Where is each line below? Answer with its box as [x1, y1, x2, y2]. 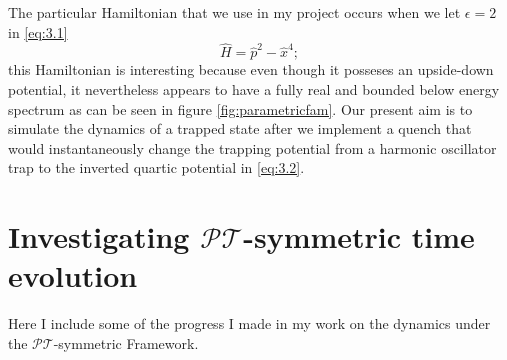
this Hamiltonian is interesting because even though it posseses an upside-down [8, 59, 494, 80]
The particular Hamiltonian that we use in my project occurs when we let [8, 2, 461, 22]
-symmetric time [243, 216, 475, 257]
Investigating [8, 216, 190, 257]
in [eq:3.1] [8, 21, 68, 42]
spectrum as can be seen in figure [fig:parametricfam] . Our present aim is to [8, 98, 473, 119]
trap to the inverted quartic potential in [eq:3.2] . [8, 157, 305, 178]
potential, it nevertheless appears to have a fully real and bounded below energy [8, 79, 500, 99]
